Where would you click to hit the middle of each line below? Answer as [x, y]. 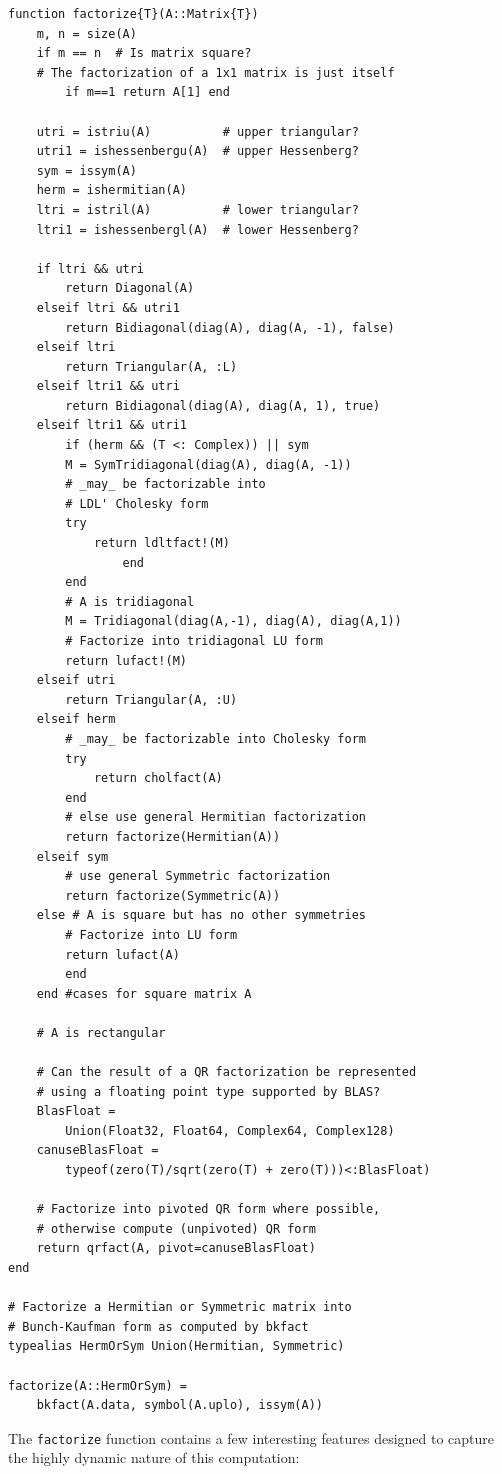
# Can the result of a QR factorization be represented [226, 1072]
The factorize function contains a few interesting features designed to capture [251, 1437]
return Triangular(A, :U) [151, 699]
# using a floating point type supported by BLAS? [208, 1091]
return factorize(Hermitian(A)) [173, 836]
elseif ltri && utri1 [108, 307]
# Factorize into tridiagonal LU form [194, 641]
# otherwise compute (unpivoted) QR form [176, 1228]
